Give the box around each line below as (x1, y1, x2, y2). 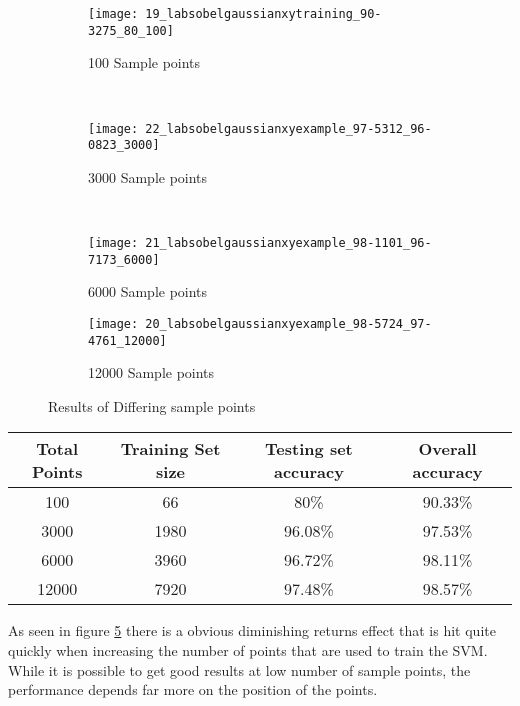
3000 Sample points (88, 166, 208, 187)
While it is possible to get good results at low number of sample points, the (8, 659, 471, 680)
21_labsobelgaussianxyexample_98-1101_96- (145, 236, 432, 250)
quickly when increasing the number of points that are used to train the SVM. (8, 640, 488, 660)
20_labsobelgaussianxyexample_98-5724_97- (145, 316, 432, 331)
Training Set (120, 437, 221, 461)
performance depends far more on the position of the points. (8, 679, 378, 700)
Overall (418, 437, 477, 461)
